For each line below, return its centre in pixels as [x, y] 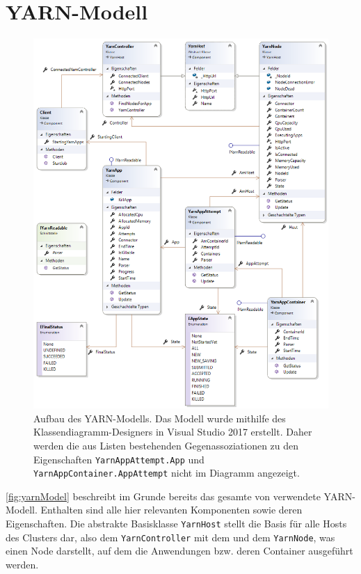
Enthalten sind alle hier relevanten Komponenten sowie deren [171, 510]
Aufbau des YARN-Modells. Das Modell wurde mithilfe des [160, 418]
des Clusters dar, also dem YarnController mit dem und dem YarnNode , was [170, 537]
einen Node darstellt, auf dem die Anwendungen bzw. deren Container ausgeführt [179, 551]
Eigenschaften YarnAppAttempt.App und [119, 459]
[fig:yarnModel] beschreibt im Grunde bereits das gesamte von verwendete [163, 496]
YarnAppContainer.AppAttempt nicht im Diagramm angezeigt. [167, 473]
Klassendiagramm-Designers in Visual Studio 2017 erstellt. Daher [173, 432]
